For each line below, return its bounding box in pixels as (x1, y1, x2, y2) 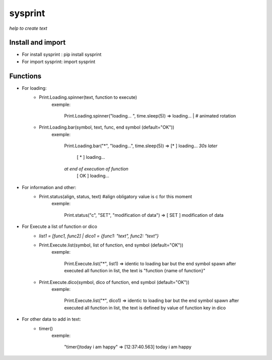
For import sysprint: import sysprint (22, 58, 96, 65)
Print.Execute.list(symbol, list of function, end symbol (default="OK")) (39, 242, 184, 248)
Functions (9, 72, 42, 80)
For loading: (22, 85, 47, 91)
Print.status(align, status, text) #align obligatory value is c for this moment (39, 194, 192, 200)
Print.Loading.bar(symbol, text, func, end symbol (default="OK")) (39, 124, 175, 131)
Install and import (9, 38, 66, 47)
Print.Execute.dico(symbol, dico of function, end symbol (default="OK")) (39, 279, 190, 285)
